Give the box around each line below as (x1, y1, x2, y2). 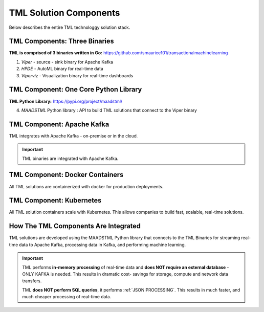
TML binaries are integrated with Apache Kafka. (22, 156, 119, 161)
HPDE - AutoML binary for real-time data (21, 66, 104, 72)
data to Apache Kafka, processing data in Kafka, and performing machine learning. (19, 242, 186, 247)
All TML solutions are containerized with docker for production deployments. (9, 183, 164, 189)
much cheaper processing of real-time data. (22, 294, 111, 300)
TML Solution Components (9, 7, 120, 18)
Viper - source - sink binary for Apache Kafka (21, 59, 113, 65)
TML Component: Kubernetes (9, 196, 102, 205)
